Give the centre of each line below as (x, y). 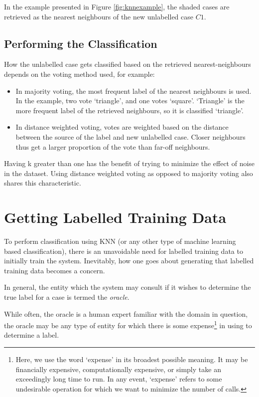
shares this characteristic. (43, 183)
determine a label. (32, 335)
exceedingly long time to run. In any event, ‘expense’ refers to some (119, 379)
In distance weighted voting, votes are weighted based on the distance (122, 127)
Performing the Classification (81, 43)
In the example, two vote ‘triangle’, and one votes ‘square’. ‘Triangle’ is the (130, 100)
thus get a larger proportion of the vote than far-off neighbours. (113, 146)
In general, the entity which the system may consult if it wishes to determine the (128, 287)
